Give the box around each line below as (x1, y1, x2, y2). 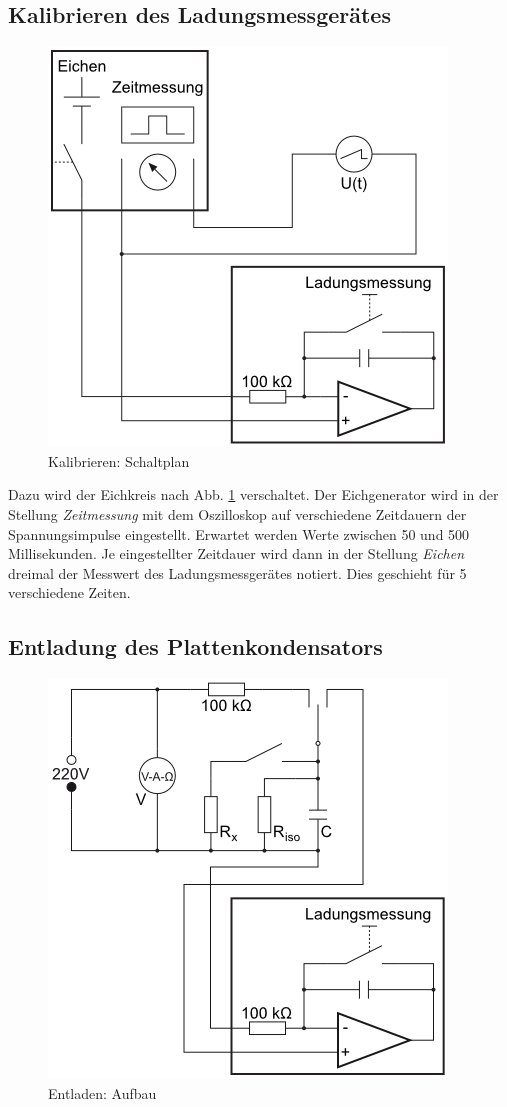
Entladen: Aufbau (48, 1082, 157, 1103)
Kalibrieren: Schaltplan (48, 450, 190, 471)
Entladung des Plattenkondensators (8, 631, 383, 662)
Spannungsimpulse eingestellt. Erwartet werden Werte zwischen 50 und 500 (8, 523, 470, 544)
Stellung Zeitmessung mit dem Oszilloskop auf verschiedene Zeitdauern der (8, 503, 467, 524)
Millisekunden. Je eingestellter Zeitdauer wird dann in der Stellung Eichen (8, 543, 465, 564)
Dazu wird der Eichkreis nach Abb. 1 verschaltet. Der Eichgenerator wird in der (8, 484, 499, 505)
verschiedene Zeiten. (8, 582, 131, 603)
